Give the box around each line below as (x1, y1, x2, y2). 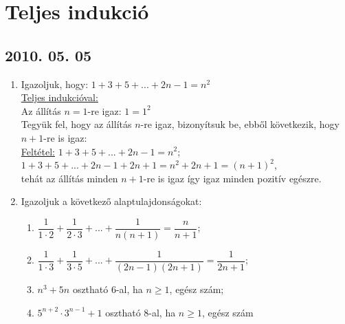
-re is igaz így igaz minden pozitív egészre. (143, 171, 322, 185)
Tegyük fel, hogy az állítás (21, 117, 132, 131)
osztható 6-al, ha (72, 282, 143, 296)
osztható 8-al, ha (105, 305, 176, 319)
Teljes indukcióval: (21, 90, 98, 105)
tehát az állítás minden (21, 171, 118, 185)
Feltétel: (21, 144, 55, 158)
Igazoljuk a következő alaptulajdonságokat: (21, 194, 202, 208)
